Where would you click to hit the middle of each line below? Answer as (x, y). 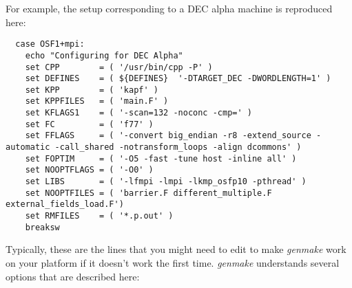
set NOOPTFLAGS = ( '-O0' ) (89, 170)
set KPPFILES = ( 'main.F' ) (97, 101)
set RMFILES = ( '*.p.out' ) (99, 216)
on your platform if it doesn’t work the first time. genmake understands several (173, 262)
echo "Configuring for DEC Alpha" (104, 55)
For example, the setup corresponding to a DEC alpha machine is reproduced (169, 8)
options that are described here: (73, 276)
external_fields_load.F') (65, 204)
